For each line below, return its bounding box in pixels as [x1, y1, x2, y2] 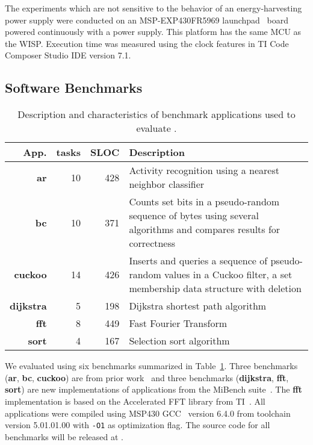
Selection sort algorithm [129, 334, 230, 348]
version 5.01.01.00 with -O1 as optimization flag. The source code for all [5, 419, 270, 431]
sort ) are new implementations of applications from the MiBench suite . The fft [5, 383, 302, 396]
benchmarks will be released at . [5, 430, 124, 443]
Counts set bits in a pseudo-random [129, 194, 280, 209]
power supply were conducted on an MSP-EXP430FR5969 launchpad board [5, 13, 289, 26]
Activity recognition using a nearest [129, 163, 279, 178]
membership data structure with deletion [129, 281, 302, 296]
